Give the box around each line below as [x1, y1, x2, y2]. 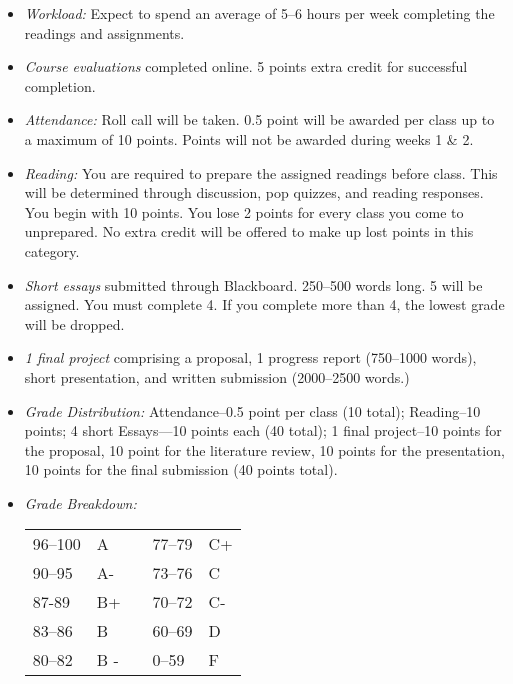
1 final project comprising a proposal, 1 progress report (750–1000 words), [24, 347, 477, 368]
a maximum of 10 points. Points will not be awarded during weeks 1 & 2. [24, 128, 474, 149]
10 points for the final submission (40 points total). [24, 459, 338, 480]
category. [24, 240, 80, 261]
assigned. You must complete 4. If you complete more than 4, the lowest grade [24, 294, 505, 315]
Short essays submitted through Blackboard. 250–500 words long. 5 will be [24, 274, 483, 295]
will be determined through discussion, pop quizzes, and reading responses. [24, 182, 484, 203]
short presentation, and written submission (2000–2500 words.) [24, 366, 410, 387]
